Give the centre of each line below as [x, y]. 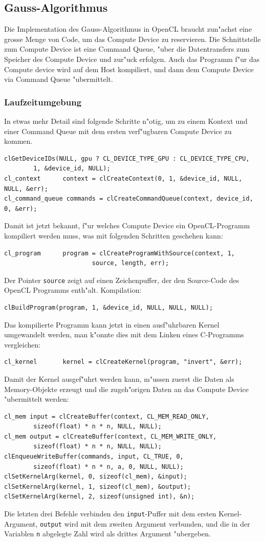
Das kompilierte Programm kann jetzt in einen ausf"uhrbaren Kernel [112, 324]
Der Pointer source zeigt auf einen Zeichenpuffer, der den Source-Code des [122, 280]
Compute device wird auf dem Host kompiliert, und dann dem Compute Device [129, 69]
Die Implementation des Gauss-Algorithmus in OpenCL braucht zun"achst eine [128, 29]
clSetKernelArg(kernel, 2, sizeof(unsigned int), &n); [100, 497]
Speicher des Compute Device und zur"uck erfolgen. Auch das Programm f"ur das [132, 59]
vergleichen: [23, 344]
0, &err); [21, 209]
